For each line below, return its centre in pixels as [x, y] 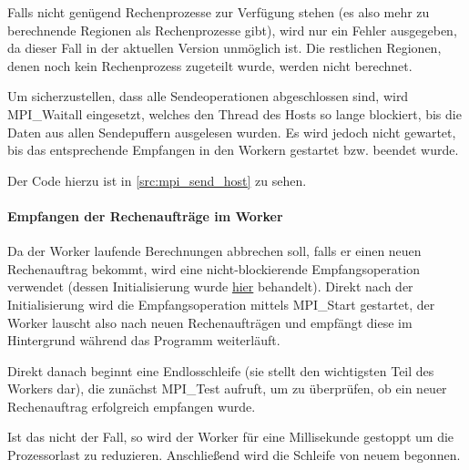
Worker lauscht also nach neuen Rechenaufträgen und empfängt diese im [210, 322]
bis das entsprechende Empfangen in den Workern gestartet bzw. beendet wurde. [233, 150]
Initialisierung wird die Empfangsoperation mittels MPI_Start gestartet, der [221, 304]
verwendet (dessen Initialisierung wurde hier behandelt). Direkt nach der [210, 286]
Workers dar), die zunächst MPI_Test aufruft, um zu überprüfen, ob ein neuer [227, 388]
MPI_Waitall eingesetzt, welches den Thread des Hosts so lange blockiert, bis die [234, 113]
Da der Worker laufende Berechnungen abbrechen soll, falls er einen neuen [214, 251]
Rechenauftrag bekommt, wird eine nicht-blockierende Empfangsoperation [214, 268]
